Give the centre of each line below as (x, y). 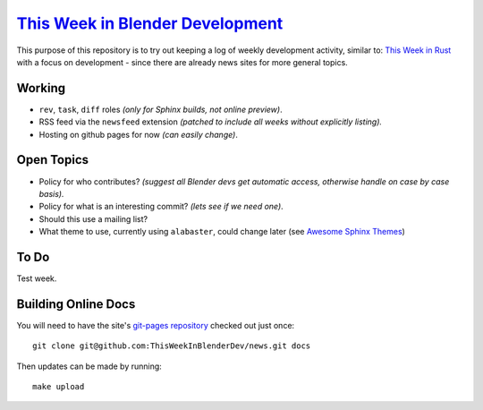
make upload (59, 387)
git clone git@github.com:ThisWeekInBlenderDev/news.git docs (172, 346)
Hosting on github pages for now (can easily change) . (139, 134)
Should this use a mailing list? (93, 218)
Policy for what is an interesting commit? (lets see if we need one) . (161, 207)
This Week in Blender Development (150, 23)
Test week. (37, 278)
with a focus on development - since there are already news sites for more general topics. (182, 62)
